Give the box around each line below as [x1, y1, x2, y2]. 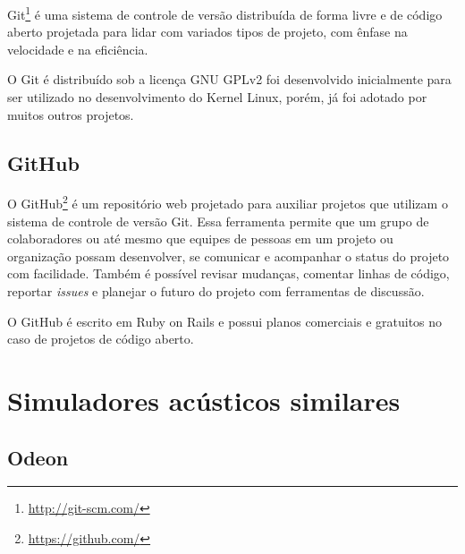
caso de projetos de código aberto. [7, 329, 194, 348]
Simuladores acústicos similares [7, 382, 401, 419]
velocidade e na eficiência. [7, 39, 148, 58]
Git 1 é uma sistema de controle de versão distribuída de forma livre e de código [7, 3, 443, 23]
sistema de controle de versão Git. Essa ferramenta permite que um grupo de [7, 211, 429, 230]
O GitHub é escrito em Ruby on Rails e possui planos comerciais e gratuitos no [7, 311, 443, 330]
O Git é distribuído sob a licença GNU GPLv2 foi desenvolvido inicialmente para [7, 70, 452, 89]
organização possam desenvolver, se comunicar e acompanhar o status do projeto [7, 246, 450, 265]
